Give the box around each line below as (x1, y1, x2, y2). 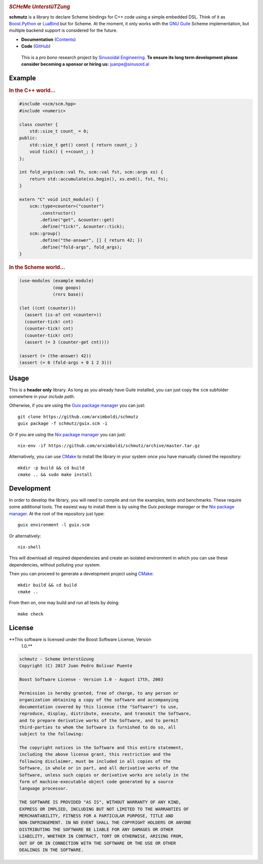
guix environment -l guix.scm (18, 522, 90, 528)
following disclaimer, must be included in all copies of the (19, 758, 171, 764)
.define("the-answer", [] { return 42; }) (39, 238, 143, 243)
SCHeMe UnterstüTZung (9, 3, 70, 10)
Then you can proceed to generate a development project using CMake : (9, 571, 154, 577)
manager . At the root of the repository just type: (9, 510, 105, 516)
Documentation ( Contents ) (21, 37, 76, 42)
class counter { (19, 122, 58, 127)
